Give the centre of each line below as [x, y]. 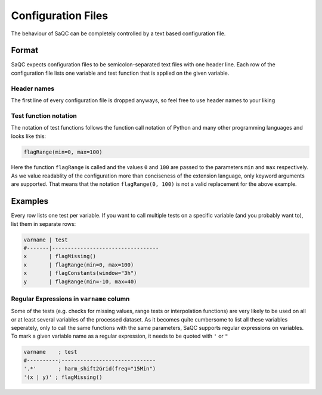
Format [25, 50]
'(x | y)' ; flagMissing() [63, 377]
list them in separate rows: [44, 223]
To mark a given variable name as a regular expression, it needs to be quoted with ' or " [120, 336]
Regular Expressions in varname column [70, 299]
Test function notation [44, 115]
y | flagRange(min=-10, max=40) [80, 281]
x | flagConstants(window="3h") [80, 273]
